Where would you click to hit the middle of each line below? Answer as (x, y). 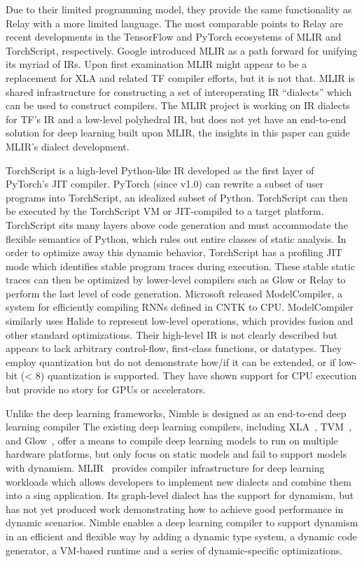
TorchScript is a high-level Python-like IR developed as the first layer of (160, 170)
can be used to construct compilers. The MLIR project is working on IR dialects (178, 105)
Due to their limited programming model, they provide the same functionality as (179, 9)
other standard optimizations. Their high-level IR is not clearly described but (171, 334)
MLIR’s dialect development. (68, 146)
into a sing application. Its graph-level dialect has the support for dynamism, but (180, 495)
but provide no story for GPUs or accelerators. (106, 389)
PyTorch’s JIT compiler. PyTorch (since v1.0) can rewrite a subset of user (165, 184)
